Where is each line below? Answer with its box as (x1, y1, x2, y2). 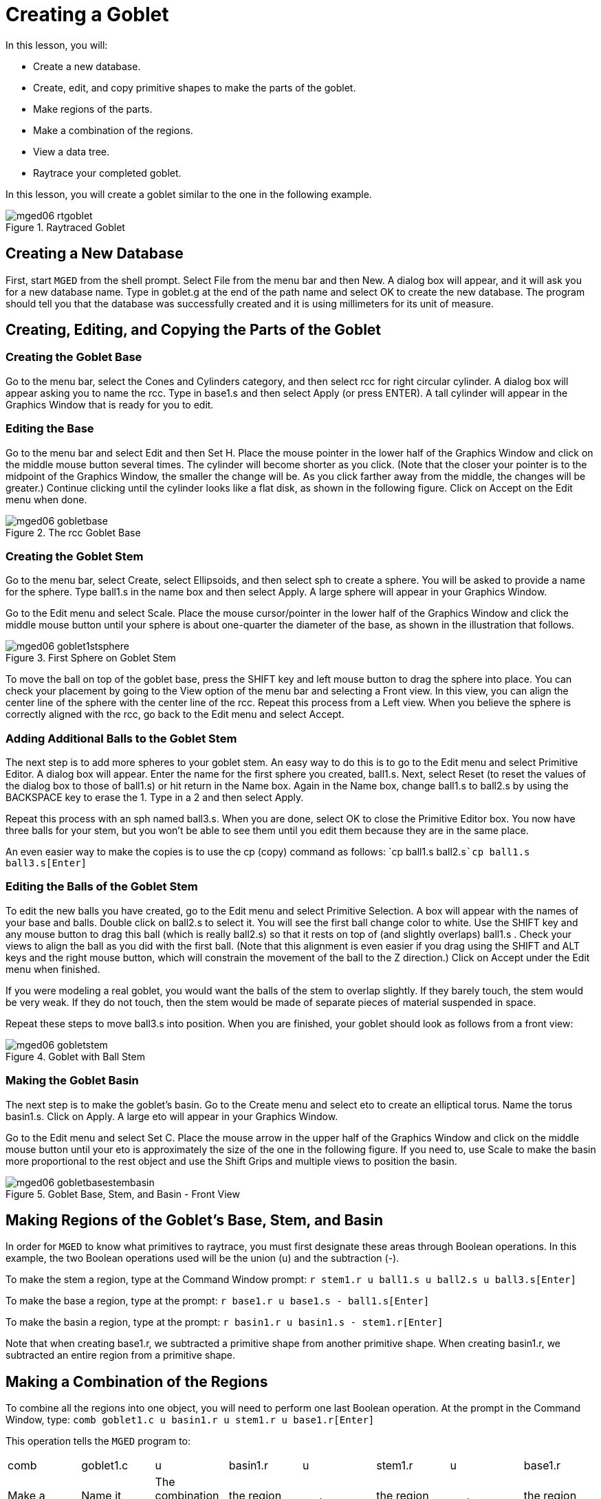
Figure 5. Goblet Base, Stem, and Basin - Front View (6, 1188, 240, 1200)
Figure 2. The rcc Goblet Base (6, 526, 141, 538)
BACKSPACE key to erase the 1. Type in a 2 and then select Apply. (6, 791, 304, 804)
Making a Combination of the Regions (6, 1372, 268, 1390)
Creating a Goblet (6, 3, 169, 26)
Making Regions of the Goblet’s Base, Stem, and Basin (6, 1211, 383, 1229)
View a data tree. (33, 145, 110, 157)
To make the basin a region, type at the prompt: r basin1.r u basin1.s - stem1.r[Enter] (6, 1316, 444, 1328)
